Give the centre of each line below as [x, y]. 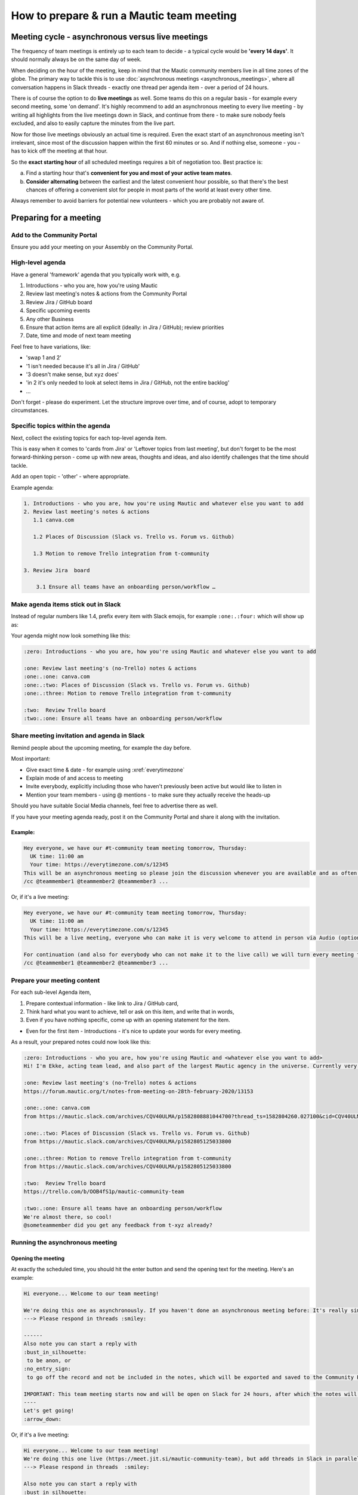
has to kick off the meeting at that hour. [59, 151]
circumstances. [30, 410]
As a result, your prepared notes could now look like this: [81, 1042]
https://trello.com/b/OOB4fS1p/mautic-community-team [104, 1192]
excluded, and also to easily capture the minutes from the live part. [93, 123]
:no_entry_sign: [47, 1369]
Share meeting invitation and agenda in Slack [78, 736]
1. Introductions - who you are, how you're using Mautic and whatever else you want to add [163, 503]
